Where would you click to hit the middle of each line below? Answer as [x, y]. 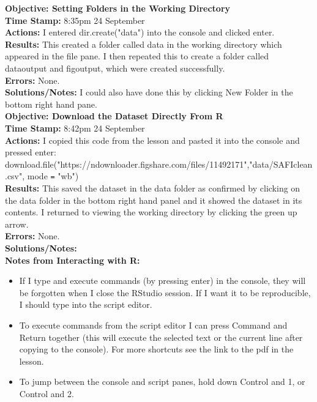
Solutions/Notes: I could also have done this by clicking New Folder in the [149, 92]
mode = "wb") [53, 176]
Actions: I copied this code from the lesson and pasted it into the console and [152, 140]
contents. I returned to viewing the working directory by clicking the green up [151, 212]
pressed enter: [31, 152]
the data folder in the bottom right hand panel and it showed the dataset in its [154, 200]
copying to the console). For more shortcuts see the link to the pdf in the [156, 349]
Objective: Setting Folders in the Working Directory [118, 8]
